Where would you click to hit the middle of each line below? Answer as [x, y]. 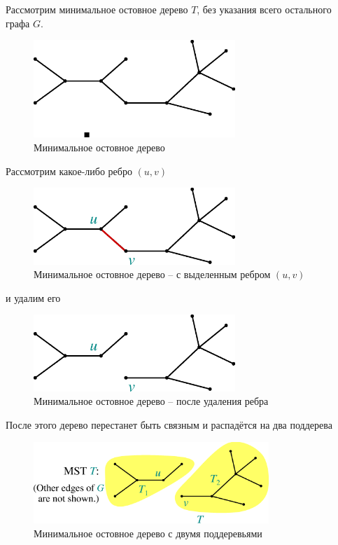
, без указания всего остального [264, 9]
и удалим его [33, 297]
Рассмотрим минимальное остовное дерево [97, 9]
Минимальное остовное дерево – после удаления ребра [151, 401]
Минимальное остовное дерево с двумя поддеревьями [148, 533]
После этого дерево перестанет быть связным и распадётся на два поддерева [169, 424]
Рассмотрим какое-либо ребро [69, 171]
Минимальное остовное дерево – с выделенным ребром [152, 274]
